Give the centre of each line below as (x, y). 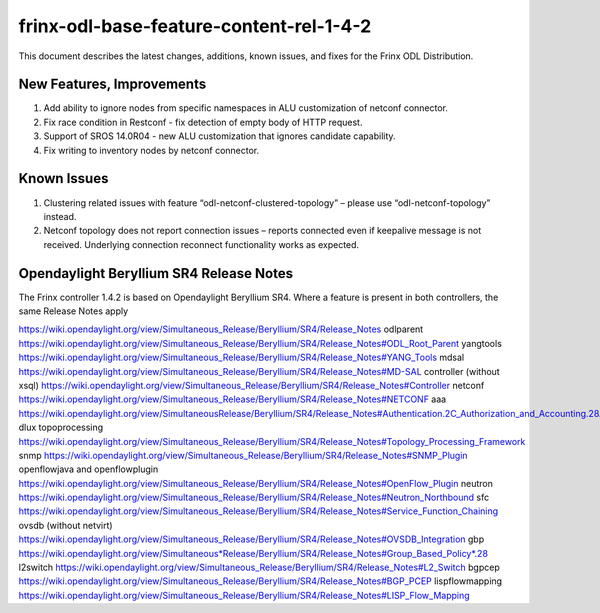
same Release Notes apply (73, 311)
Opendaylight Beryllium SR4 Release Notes (156, 273)
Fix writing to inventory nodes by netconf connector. (151, 150)
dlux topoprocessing (61, 427)
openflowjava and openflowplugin (88, 469)
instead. (60, 216)
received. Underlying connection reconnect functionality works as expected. (201, 244)
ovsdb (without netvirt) (66, 525)
